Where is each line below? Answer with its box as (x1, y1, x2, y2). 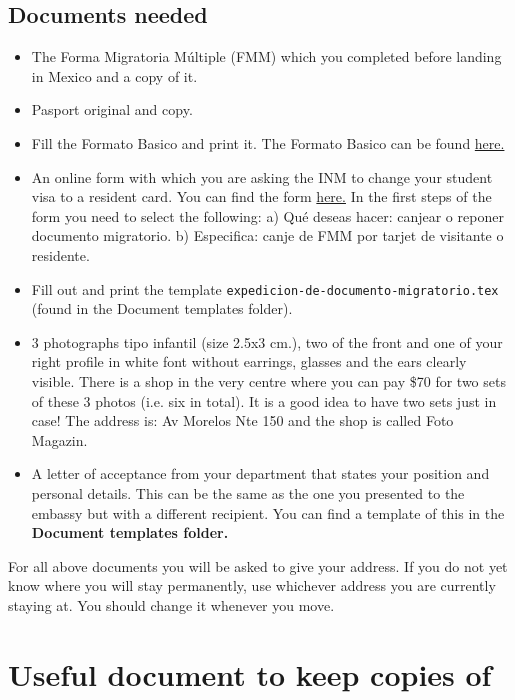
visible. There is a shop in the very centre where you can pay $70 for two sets (31, 370, 506, 391)
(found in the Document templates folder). (31, 298, 293, 319)
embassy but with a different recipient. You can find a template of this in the (31, 502, 505, 523)
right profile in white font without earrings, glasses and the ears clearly (31, 351, 467, 372)
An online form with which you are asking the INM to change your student (31, 166, 493, 187)
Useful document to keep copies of (8, 653, 492, 694)
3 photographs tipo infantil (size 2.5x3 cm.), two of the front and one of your (31, 331, 503, 352)
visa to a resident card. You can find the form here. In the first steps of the (31, 186, 492, 207)
